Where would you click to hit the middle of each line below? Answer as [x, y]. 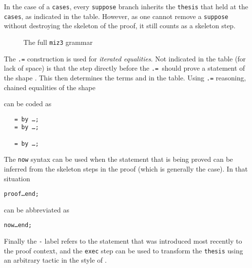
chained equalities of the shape [50, 87]
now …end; [18, 225]
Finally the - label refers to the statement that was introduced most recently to [123, 241]
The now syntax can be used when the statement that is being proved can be [118, 159]
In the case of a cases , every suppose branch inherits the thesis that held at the [126, 6]
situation [17, 178]
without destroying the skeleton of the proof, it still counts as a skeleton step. [120, 26]
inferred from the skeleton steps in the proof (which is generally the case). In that [126, 169]
